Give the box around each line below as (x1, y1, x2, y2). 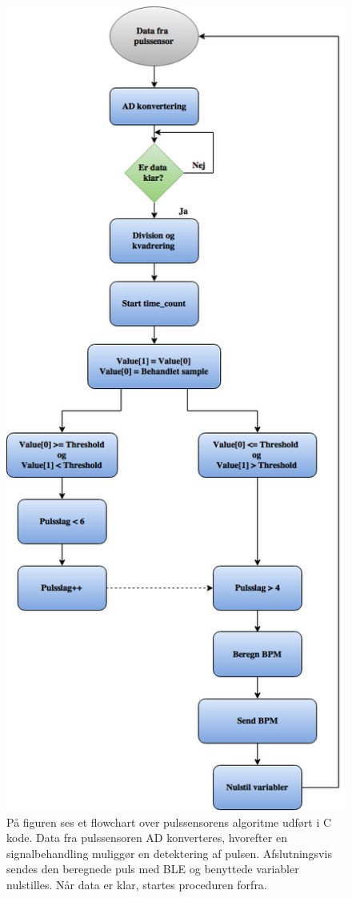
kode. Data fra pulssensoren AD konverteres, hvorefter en (6, 829, 287, 846)
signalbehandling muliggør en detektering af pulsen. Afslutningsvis (6, 844, 332, 861)
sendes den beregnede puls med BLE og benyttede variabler (6, 860, 299, 877)
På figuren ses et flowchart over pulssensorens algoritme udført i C (6, 813, 332, 830)
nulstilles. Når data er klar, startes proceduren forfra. (6, 876, 267, 892)
